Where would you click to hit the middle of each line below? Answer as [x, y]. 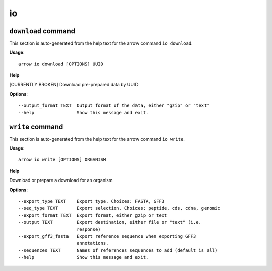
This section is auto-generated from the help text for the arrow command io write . [97, 139]
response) [88, 229]
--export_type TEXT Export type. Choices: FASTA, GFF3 [91, 201]
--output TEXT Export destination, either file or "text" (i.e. [110, 222]
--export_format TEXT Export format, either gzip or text [93, 215]
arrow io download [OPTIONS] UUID [61, 64]
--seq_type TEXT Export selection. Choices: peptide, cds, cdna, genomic [119, 208]
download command [42, 31]
